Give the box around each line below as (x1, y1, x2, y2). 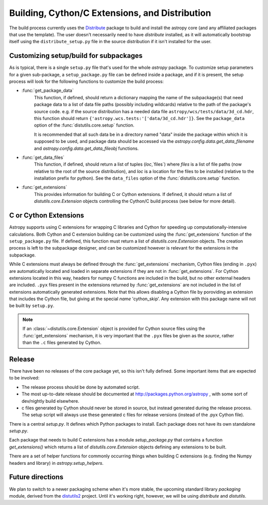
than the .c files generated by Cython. (22, 340, 102, 346)
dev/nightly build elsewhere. (21, 398, 79, 404)
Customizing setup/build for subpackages (9, 52, 143, 60)
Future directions (9, 473, 64, 481)
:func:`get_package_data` (21, 87, 74, 94)
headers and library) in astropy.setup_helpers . (9, 460, 104, 466)
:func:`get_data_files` (21, 154, 65, 160)
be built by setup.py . (9, 303, 55, 309)
